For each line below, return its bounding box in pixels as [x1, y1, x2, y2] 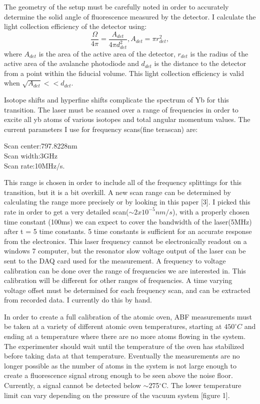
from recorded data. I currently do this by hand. [4, 294, 152, 305]
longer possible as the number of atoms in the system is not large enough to [4, 360, 236, 370]
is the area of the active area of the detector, [38, 48, 175, 58]
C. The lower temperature [161, 380, 241, 390]
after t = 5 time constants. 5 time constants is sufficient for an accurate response [4, 226, 252, 236]
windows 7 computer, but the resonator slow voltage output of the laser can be [4, 245, 246, 256]
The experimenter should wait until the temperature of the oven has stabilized [4, 340, 244, 351]
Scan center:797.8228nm [4, 140, 77, 151]
